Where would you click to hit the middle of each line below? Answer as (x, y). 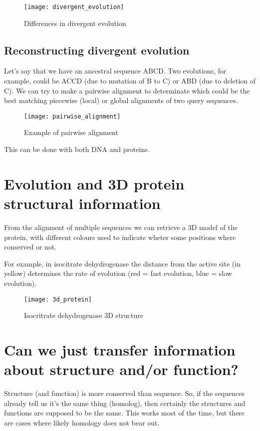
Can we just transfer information (120, 349)
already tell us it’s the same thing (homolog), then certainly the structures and (125, 403)
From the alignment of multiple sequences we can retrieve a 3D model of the (121, 227)
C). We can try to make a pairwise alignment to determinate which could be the (127, 90)
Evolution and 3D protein (94, 183)
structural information (82, 203)
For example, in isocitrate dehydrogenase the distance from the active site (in (122, 263)
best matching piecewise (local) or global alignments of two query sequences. (121, 100)
